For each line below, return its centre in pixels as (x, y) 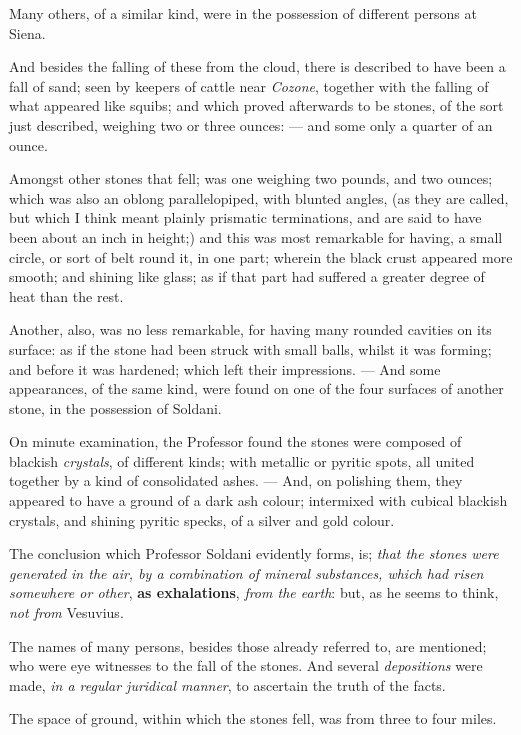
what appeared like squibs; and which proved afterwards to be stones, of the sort (256, 105)
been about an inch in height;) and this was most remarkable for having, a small (256, 236)
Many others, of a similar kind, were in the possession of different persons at (243, 13)
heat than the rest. (66, 295)
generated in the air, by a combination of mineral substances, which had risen (246, 572)
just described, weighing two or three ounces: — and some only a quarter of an (251, 124)
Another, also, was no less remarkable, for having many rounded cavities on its (250, 329)
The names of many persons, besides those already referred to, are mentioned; (248, 645)
